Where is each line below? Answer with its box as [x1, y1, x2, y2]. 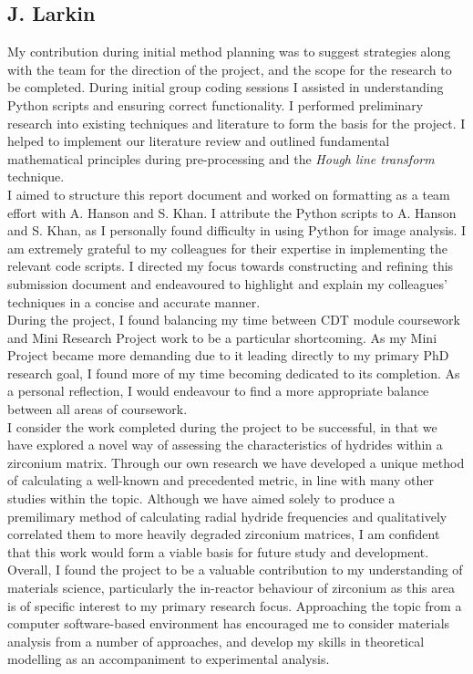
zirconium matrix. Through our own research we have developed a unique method [7, 452, 465, 472]
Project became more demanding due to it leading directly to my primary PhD [7, 346, 449, 365]
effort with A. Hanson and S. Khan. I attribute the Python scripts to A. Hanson [7, 202, 457, 222]
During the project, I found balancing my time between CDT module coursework [7, 310, 460, 329]
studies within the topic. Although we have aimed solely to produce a [7, 489, 396, 508]
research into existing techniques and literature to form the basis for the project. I [7, 113, 466, 132]
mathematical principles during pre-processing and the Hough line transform [7, 149, 435, 168]
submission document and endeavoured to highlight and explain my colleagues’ [7, 274, 447, 293]
